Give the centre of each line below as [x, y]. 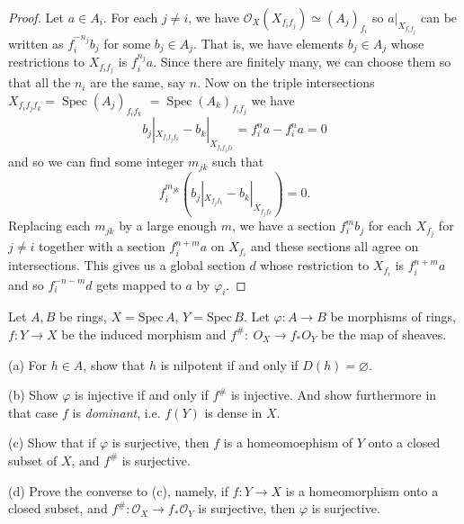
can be [439, 17]
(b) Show [33, 395]
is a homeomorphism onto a [362, 490]
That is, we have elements [272, 43]
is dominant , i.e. [116, 412]
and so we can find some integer [96, 162]
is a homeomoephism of [288, 443]
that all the [40, 82]
